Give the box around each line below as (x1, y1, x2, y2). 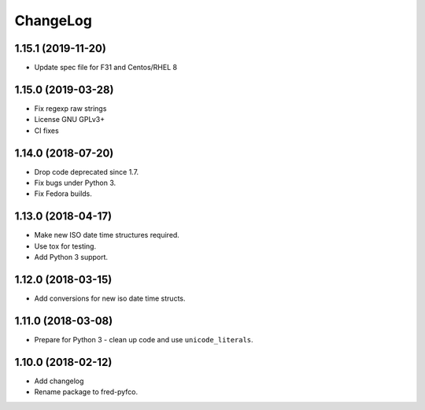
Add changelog (34, 376, 84, 386)
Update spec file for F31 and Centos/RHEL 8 (34, 63, 177, 72)
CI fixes (34, 126, 59, 135)
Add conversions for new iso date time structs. (34, 294, 186, 303)
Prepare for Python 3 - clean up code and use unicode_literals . (34, 334, 253, 344)
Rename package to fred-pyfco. (34, 387, 138, 397)
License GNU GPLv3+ (34, 115, 105, 124)
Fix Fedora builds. (34, 189, 92, 198)
